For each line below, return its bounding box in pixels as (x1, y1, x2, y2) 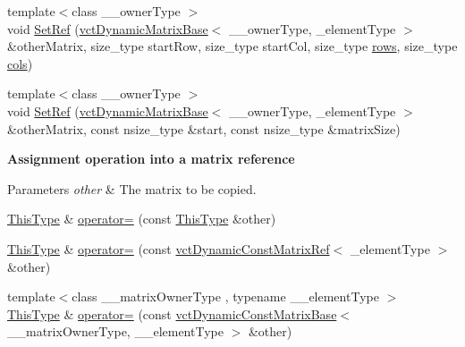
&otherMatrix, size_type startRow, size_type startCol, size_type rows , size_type (7, 37, 458, 55)
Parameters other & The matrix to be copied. (7, 179, 257, 198)
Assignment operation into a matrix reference (7, 149, 295, 168)
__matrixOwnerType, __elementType (7, 322, 224, 341)
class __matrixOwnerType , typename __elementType (72, 287, 379, 306)
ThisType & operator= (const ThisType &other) (7, 209, 276, 228)
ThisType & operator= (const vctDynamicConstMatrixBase (7, 304, 337, 323)
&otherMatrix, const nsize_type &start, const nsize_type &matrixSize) (7, 119, 401, 138)
